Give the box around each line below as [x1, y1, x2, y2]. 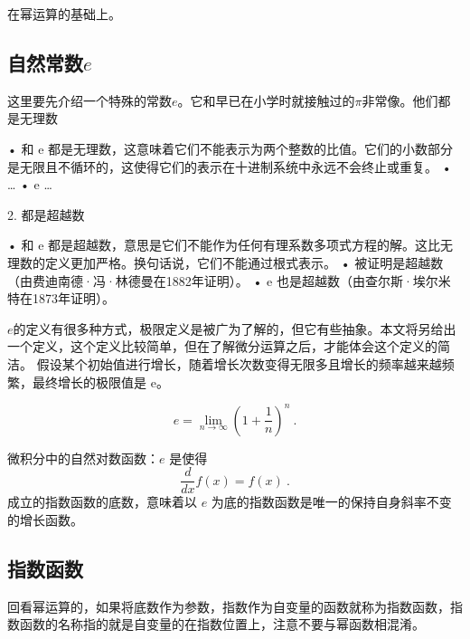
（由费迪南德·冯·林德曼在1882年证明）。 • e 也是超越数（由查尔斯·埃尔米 [7, 271, 451, 290]
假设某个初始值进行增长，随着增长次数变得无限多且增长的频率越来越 [36, 354, 442, 373]
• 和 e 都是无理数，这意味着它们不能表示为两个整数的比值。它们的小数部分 [7, 138, 454, 157]
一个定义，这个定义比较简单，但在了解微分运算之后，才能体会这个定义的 [7, 337, 437, 356]
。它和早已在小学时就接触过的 [177, 91, 355, 110]
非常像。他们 [362, 91, 438, 110]
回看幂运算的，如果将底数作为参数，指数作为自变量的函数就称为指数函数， [7, 596, 450, 615]
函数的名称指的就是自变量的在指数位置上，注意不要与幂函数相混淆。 [19, 615, 425, 634]
